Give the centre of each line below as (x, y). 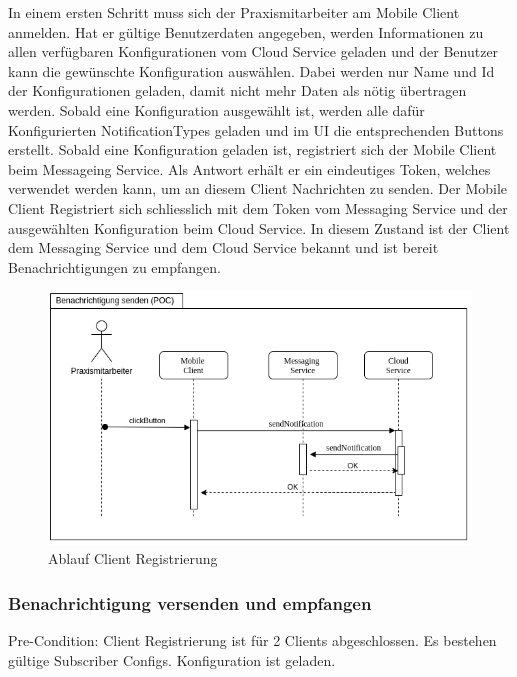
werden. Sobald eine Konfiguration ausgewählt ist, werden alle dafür (216, 109)
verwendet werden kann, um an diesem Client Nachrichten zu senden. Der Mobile (258, 188)
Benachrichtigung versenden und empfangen (190, 602)
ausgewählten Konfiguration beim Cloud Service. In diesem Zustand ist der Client (259, 227)
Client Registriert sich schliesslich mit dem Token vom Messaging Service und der (258, 207)
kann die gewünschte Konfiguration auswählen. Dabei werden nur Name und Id (251, 70)
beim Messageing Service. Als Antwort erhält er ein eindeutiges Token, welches (249, 168)
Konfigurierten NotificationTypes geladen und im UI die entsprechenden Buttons (256, 129)
